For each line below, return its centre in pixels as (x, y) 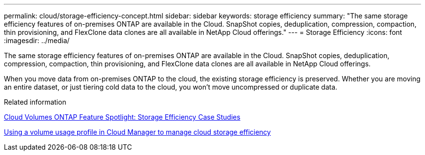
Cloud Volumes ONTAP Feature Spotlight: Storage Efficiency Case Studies (122, 117)
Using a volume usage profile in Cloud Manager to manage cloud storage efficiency (138, 132)
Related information (35, 102)
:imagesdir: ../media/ (37, 40)
